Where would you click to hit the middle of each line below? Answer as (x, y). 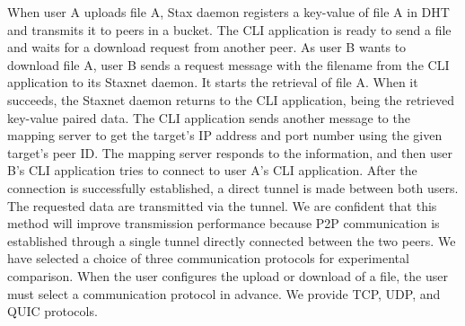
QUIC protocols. (53, 311)
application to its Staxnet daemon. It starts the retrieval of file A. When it (213, 82)
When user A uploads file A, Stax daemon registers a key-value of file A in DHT (228, 12)
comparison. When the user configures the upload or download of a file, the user (228, 275)
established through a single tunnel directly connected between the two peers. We (232, 240)
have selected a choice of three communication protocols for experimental (208, 258)
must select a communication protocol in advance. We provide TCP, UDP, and (224, 293)
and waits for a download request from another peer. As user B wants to (207, 47)
